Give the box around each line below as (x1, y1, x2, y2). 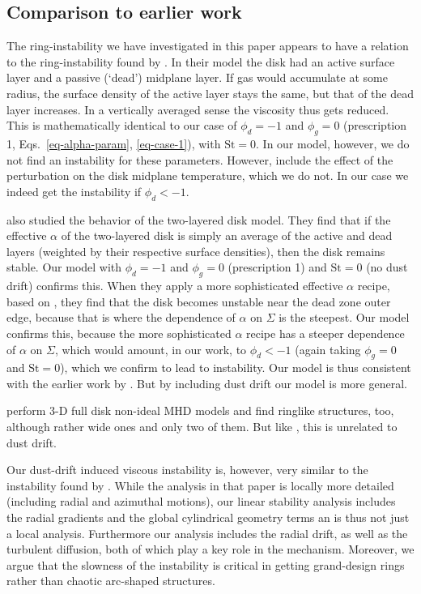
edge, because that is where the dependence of (6, 309, 236, 326)
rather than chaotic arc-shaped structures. (6, 572, 215, 589)
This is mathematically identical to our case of (6, 117, 237, 134)
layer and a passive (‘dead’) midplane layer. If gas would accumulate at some (6, 69, 388, 86)
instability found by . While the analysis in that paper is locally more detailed (6, 476, 394, 494)
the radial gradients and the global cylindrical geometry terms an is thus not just (6, 509, 410, 526)
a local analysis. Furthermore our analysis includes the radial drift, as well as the (6, 524, 408, 541)
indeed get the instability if (6, 182, 142, 199)
